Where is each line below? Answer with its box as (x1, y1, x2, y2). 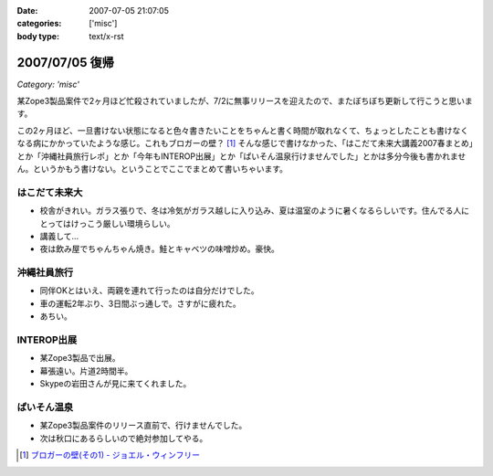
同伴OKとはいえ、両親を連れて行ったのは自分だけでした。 (39, 285, 259, 296)
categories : (16, 18, 62, 29)
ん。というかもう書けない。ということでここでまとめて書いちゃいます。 (16, 164, 288, 175)
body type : (16, 30, 59, 41)
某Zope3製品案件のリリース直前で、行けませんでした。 (39, 420, 247, 431)
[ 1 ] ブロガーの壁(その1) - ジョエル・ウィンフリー (19, 450, 201, 460)
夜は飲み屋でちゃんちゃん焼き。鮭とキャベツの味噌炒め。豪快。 (39, 243, 280, 255)
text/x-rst (89, 30, 124, 41)
